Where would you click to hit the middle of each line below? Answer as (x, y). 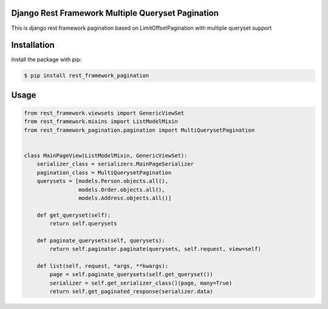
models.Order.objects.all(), (121, 189)
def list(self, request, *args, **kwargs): (102, 266)
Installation (33, 45)
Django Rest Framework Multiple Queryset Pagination (115, 13)
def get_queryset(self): (74, 215)
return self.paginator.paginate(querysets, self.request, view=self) (155, 249)
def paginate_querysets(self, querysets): (101, 240)
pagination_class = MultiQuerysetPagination (104, 172)
